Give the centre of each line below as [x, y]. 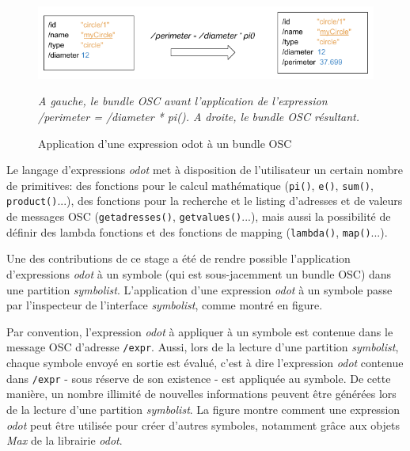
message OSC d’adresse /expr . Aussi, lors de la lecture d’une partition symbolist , [203, 347]
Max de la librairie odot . [65, 440]
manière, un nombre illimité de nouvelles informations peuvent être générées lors [201, 394]
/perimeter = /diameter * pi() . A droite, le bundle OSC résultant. [199, 117]
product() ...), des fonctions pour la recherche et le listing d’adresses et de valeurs [205, 201]
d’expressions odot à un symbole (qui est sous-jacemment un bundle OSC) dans [199, 274]
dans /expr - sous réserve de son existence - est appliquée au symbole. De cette [199, 378]
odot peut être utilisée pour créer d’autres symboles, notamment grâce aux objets [203, 424]
